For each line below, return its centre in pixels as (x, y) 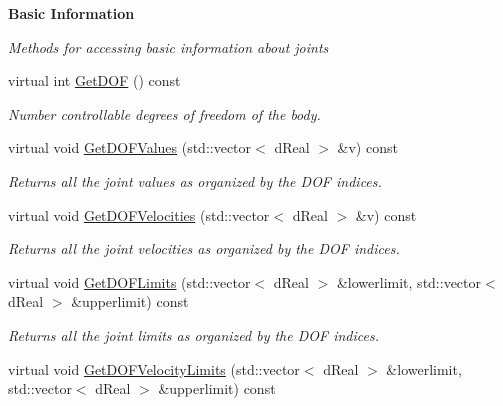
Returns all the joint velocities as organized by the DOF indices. (204, 248)
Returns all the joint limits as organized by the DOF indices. (193, 334)
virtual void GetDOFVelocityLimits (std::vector (154, 368)
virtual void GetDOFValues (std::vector (130, 147)
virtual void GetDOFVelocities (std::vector (139, 214)
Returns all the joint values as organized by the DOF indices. (195, 180)
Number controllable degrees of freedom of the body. (164, 113)
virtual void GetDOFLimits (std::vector (129, 281)
